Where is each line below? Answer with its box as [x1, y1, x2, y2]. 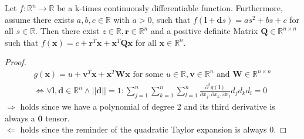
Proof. [5, 56, 26, 68]
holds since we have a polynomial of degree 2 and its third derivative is [20, 100, 275, 112]
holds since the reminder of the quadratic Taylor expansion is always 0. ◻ [20, 123, 287, 135]
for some [133, 70, 164, 79]
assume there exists [5, 13, 75, 25]
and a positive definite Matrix [150, 25, 258, 37]
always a [5, 111, 35, 124]
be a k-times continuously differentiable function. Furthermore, [57, 2, 283, 13]
